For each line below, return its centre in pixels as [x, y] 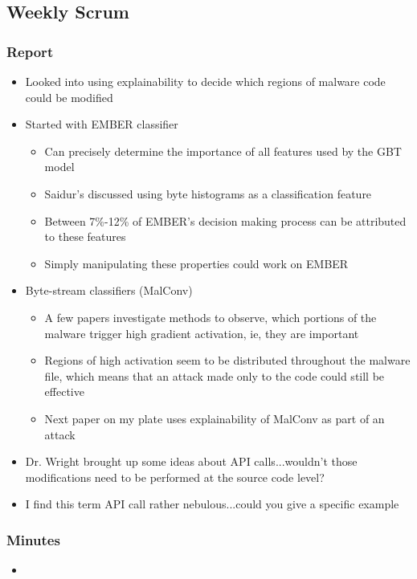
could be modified [69, 97]
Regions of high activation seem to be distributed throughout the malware [227, 360]
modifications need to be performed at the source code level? [175, 477]
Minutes [33, 539]
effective [64, 391]
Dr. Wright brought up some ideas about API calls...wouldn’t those [191, 461]
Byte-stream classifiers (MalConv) [109, 290]
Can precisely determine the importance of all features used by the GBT [223, 151]
